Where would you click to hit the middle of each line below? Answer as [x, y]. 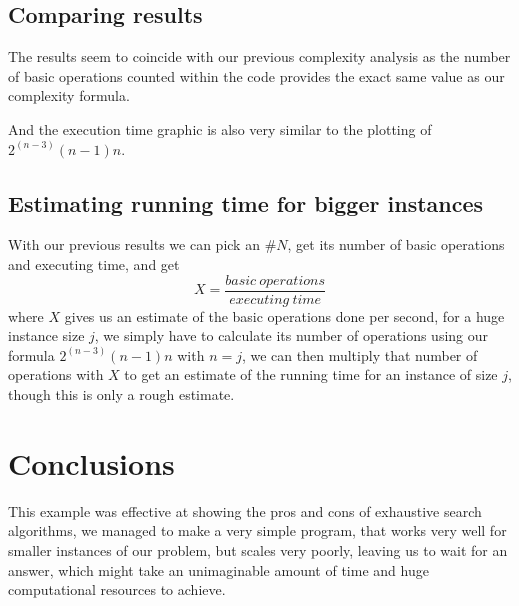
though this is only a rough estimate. [121, 394]
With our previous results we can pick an [134, 244]
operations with [56, 374]
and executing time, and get [94, 263]
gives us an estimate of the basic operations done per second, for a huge [284, 315]
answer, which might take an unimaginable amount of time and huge [218, 569]
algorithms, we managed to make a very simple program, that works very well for [257, 530]
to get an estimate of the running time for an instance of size [311, 374]
